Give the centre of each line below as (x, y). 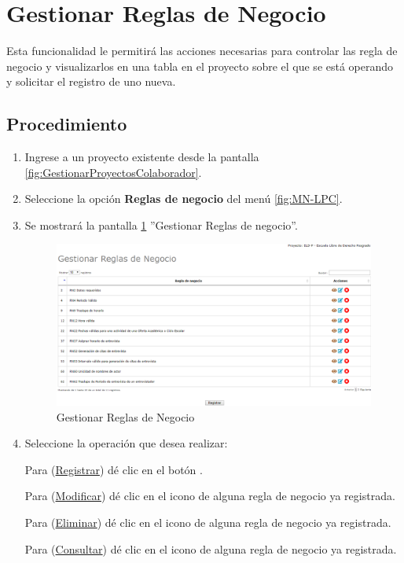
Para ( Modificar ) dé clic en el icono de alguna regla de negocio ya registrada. (210, 496)
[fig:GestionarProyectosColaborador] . (113, 172)
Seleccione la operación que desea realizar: (126, 443)
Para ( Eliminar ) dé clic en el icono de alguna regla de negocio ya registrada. (208, 523)
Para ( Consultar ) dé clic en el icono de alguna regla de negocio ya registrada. (211, 548)
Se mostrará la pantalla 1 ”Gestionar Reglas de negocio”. (161, 224)
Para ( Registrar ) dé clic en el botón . (114, 469)
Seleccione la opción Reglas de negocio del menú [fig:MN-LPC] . (184, 199)
